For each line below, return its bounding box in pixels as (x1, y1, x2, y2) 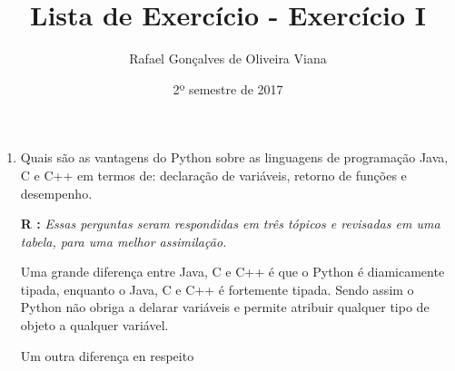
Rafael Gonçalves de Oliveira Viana (129, 49, 327, 68)
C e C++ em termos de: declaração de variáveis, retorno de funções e (20, 165, 407, 184)
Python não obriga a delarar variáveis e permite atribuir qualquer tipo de (20, 298, 430, 317)
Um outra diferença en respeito (20, 346, 194, 365)
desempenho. (20, 183, 93, 202)
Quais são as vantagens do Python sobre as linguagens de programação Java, (20, 148, 449, 167)
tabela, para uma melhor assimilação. (20, 231, 227, 250)
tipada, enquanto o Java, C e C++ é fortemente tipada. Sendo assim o (20, 279, 414, 298)
